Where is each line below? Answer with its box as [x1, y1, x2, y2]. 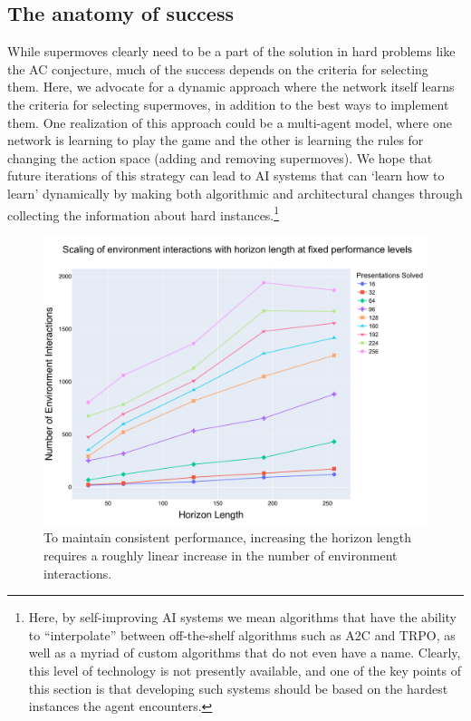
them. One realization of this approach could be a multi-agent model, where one [7, 112, 452, 132]
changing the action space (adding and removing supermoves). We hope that [7, 148, 433, 167]
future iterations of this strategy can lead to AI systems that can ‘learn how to [7, 166, 445, 185]
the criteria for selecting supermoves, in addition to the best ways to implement [7, 94, 449, 113]
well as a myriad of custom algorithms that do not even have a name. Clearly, [28, 643, 461, 662]
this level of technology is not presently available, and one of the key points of [28, 660, 461, 679]
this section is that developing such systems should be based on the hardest [28, 678, 448, 697]
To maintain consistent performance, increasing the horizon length [43, 528, 412, 547]
